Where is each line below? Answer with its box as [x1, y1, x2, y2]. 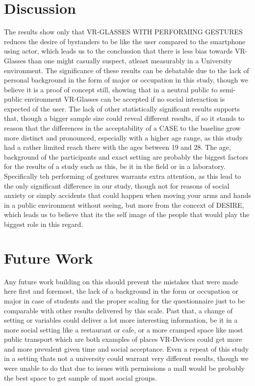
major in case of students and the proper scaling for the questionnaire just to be [4, 295, 245, 305]
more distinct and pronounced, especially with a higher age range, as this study [4, 132, 243, 142]
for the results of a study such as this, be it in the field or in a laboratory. [4, 161, 226, 171]
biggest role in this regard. [4, 219, 83, 229]
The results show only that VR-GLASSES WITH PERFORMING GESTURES [4, 27, 243, 37]
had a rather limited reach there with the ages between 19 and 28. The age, [4, 142, 231, 152]
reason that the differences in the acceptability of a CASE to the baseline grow [4, 123, 241, 133]
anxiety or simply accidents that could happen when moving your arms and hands [4, 190, 251, 200]
